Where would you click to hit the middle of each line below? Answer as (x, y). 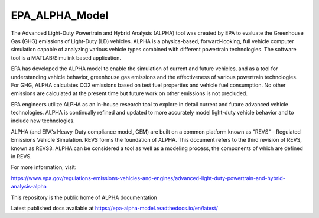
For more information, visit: (44, 167)
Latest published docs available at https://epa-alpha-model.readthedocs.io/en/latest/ (115, 208)
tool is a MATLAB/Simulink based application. (66, 58)
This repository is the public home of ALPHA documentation (84, 197)
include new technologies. (43, 121)
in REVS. (21, 157)
